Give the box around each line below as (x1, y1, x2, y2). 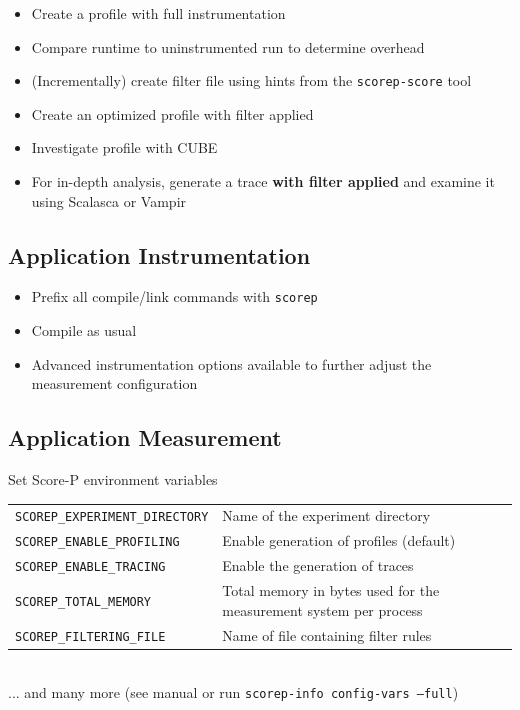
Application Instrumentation (8, 239, 311, 270)
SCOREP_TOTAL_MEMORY (15, 594, 152, 609)
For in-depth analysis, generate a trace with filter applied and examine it (31, 171, 495, 192)
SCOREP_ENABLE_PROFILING (15, 535, 180, 550)
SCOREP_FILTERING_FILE (15, 629, 166, 644)
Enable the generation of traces (222, 555, 414, 576)
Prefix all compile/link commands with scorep (31, 286, 318, 307)
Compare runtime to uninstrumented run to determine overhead (31, 36, 425, 57)
